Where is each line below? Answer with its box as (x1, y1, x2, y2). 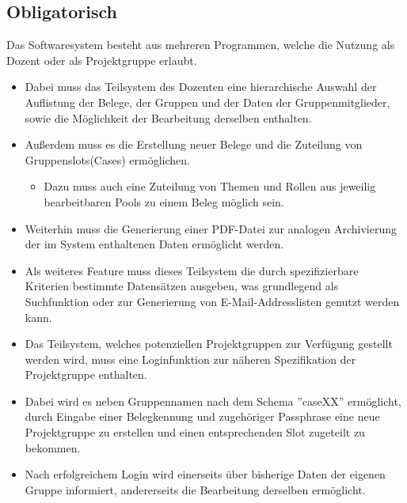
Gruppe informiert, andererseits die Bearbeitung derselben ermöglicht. (25, 481, 366, 497)
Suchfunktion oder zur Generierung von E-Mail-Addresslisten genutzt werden (25, 293, 400, 309)
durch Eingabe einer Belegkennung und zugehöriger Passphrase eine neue (25, 408, 380, 425)
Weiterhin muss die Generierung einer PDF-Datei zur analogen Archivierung (25, 220, 397, 236)
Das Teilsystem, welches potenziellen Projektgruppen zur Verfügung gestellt (25, 335, 393, 352)
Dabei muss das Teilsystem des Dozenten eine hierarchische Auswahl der (25, 78, 377, 95)
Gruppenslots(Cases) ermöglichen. (25, 151, 190, 168)
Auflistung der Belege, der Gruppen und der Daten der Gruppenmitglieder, (25, 93, 390, 110)
